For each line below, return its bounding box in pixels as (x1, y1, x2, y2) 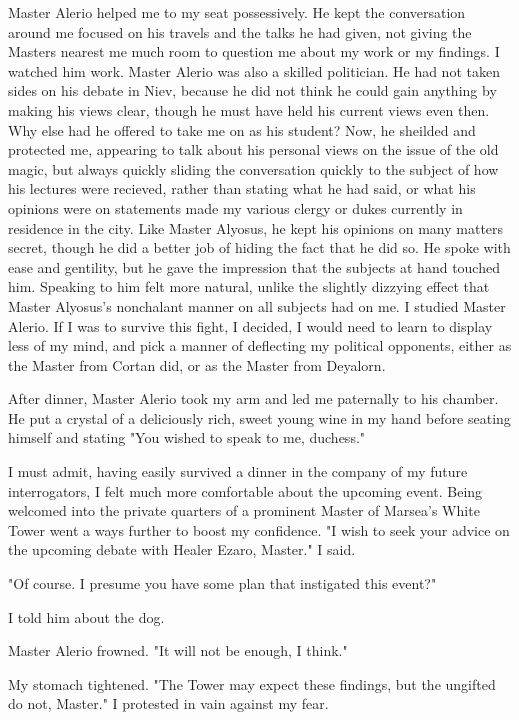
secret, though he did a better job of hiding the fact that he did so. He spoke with (8, 237, 511, 258)
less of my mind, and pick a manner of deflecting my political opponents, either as (8, 335, 512, 356)
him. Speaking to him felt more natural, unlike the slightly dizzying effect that (8, 276, 490, 297)
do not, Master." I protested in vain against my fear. (8, 693, 329, 714)
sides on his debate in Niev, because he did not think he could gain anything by (8, 80, 497, 101)
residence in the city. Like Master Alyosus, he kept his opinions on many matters (8, 217, 504, 238)
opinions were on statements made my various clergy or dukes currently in (8, 197, 463, 218)
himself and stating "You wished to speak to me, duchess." (8, 427, 366, 448)
